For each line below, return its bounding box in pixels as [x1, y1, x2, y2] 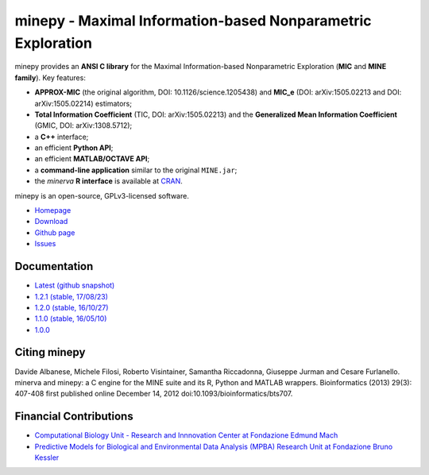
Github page [34, 227, 75, 237]
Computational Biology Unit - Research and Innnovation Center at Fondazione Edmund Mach [34, 431, 338, 440]
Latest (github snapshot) [34, 280, 115, 290]
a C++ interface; [34, 132, 89, 141]
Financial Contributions [14, 410, 134, 423]
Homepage [34, 206, 71, 215]
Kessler [34, 453, 60, 462]
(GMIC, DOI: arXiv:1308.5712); [34, 121, 133, 130]
